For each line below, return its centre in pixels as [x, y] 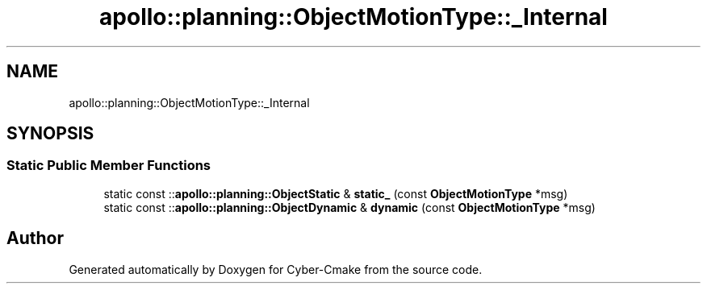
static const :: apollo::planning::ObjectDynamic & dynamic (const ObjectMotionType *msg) [349, 207]
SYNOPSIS [50, 134]
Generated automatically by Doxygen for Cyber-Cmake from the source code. [276, 269]
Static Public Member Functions [109, 166]
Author [35, 238]
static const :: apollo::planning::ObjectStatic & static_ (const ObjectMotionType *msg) [336, 193]
